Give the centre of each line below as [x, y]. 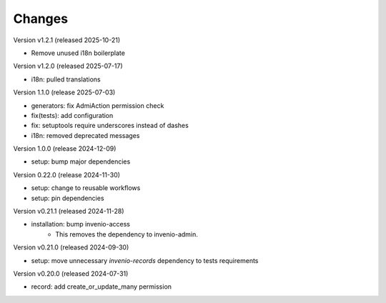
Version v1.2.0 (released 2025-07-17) [68, 66]
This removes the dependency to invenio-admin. [127, 234]
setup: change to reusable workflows [86, 188]
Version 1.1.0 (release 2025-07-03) [64, 92]
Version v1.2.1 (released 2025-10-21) [67, 40]
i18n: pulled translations [66, 79]
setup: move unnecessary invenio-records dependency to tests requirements [145, 260]
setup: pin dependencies [68, 198]
